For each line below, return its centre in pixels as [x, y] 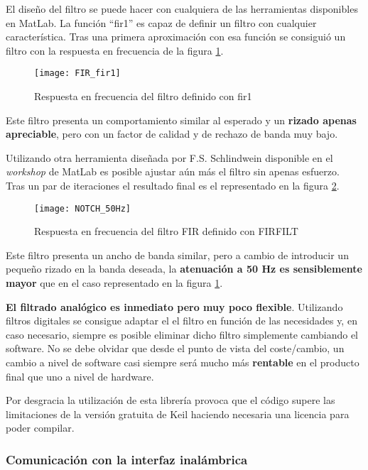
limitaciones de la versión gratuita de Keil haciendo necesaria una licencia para [178, 414]
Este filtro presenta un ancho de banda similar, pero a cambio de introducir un [177, 255]
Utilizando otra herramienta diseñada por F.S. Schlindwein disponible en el [169, 157]
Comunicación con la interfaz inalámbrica [127, 459]
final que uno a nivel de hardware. [80, 376]
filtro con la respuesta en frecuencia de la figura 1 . [115, 50]
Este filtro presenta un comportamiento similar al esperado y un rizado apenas [181, 120]
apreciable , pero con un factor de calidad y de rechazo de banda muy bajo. [172, 134]
